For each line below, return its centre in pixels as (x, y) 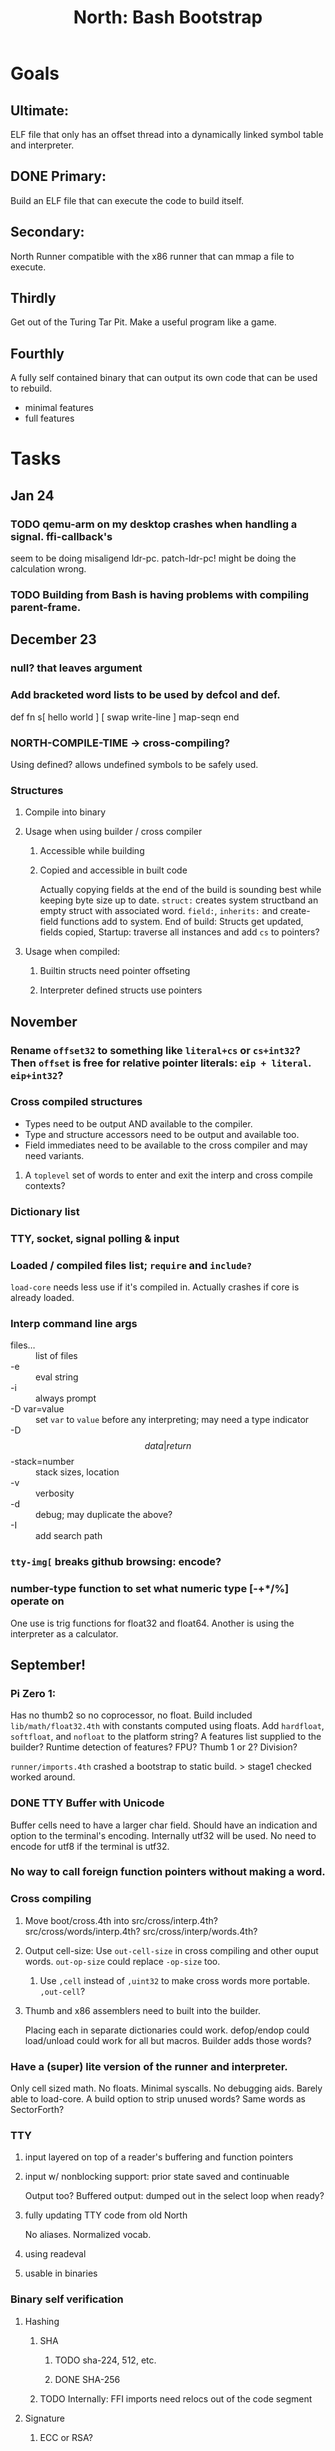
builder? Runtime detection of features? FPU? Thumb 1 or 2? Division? (154, 1747)
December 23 (53, 639)
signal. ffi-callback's (61, 536)
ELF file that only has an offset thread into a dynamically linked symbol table (167, 134)
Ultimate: (40, 110)
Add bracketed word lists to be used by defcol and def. (145, 695)
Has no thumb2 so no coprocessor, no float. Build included (131, 1715)
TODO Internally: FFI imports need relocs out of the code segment (176, 2398)
